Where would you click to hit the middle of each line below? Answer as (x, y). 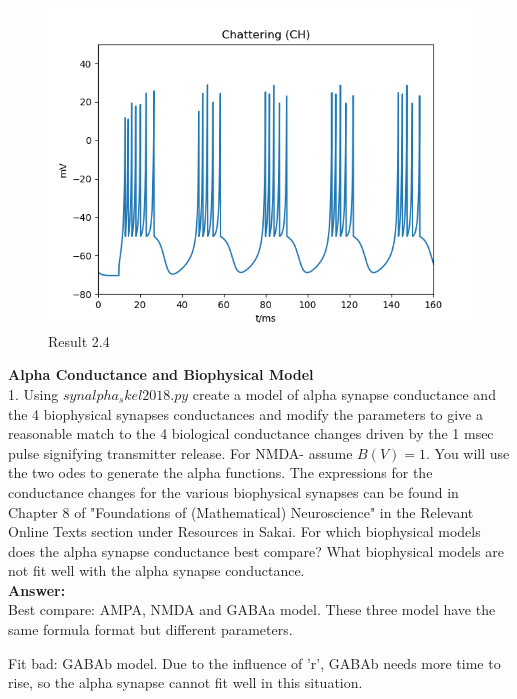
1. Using (33, 393)
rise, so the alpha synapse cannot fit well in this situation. (185, 682)
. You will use (467, 452)
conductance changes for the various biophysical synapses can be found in (233, 491)
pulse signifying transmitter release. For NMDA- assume (180, 452)
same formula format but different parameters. (150, 629)
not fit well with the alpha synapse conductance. (156, 570)
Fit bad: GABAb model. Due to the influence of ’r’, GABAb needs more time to (254, 662)
